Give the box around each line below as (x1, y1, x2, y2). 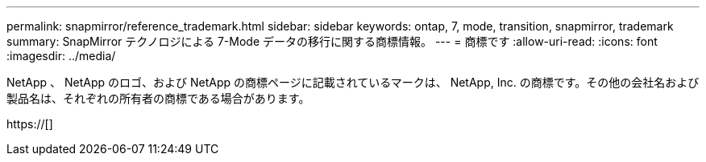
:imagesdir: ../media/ (6, 49, 116, 63)
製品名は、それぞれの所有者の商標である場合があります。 (6, 91, 310, 105)
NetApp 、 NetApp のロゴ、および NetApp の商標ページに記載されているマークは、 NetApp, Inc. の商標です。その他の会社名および (6, 75, 700, 89)
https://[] (6, 117, 53, 131)
